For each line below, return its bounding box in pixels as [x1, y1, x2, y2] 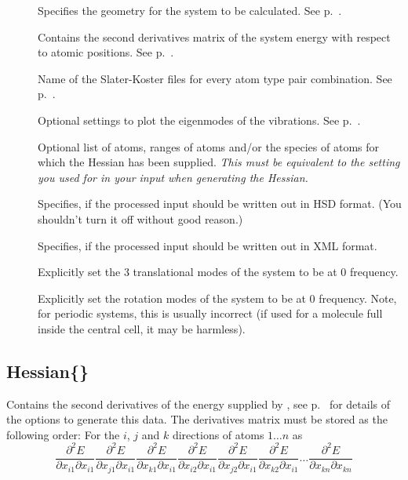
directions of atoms [172, 426, 264, 442]
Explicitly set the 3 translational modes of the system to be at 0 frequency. [38, 264, 399, 280]
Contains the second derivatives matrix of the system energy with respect [38, 28, 391, 45]
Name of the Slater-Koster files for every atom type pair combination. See [38, 70, 392, 86]
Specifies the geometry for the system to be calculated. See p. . [38, 2, 342, 18]
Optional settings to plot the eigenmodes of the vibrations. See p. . [38, 111, 361, 128]
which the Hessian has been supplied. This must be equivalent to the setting [38, 154, 400, 170]
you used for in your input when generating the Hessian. [38, 169, 308, 185]
